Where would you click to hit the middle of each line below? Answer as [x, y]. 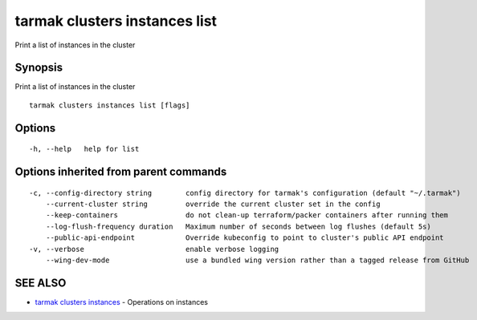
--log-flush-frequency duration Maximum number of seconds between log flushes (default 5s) [238, 226]
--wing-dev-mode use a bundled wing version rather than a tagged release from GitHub [257, 260]
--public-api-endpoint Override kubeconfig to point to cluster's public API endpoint [245, 238]
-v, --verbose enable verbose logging [154, 249]
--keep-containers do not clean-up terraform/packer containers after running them [247, 215]
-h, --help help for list [84, 149]
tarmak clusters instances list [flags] [110, 105]
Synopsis [39, 68]
